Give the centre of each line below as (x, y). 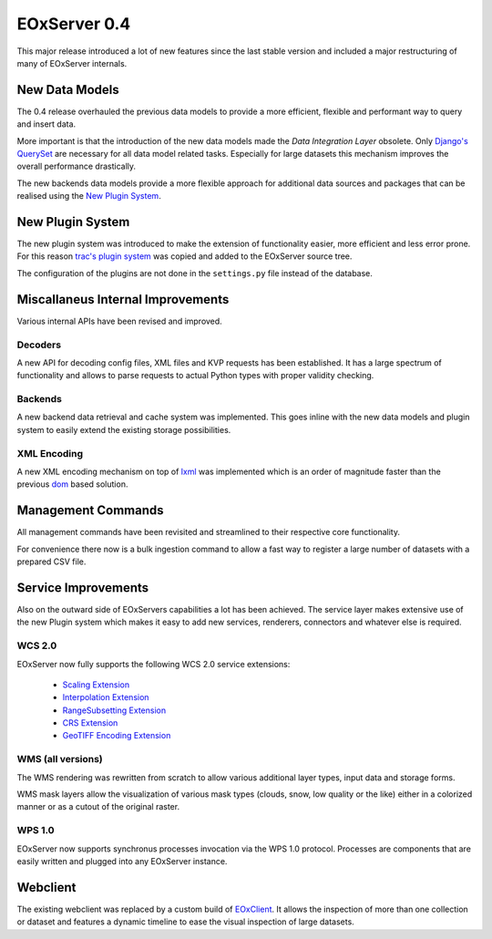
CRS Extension (90, 723)
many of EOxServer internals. (72, 63)
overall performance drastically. (77, 166)
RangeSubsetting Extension (114, 710)
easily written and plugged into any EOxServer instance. (122, 861)
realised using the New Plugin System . (89, 196)
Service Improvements (83, 588)
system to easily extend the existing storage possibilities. (124, 429)
